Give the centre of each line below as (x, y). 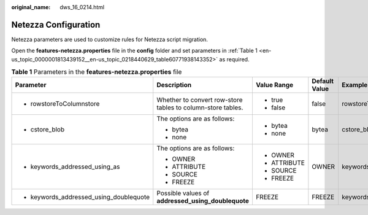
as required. (234, 59)
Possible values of (183, 193)
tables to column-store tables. (200, 107)
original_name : (31, 7)
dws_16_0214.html (82, 7)
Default (323, 81)
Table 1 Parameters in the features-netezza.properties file (97, 72)
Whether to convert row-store (200, 100)
